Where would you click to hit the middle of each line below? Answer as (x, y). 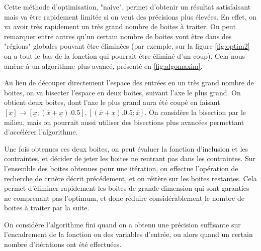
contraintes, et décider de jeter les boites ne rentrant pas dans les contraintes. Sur (130, 158)
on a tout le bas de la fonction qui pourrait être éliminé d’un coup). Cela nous (125, 55)
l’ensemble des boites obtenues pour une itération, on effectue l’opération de (121, 168)
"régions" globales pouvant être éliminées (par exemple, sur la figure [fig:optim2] (127, 46)
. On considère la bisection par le (195, 112)
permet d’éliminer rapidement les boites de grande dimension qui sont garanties (127, 188)
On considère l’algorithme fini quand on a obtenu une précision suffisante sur (122, 224)
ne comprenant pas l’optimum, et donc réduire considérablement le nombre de (124, 198)
